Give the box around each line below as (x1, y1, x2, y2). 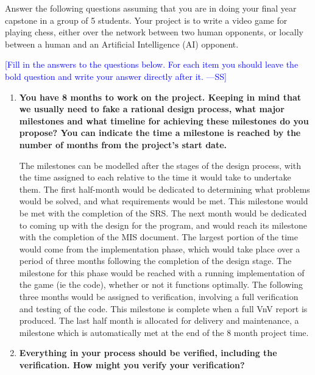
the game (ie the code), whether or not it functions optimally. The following (19, 278, 303, 291)
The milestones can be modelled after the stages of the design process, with (19, 159, 301, 171)
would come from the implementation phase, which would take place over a (19, 242, 300, 255)
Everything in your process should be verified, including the (19, 346, 277, 359)
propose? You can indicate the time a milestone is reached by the (19, 126, 301, 139)
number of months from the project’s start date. (19, 138, 227, 151)
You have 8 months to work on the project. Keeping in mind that (19, 90, 302, 103)
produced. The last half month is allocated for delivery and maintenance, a (19, 314, 299, 327)
